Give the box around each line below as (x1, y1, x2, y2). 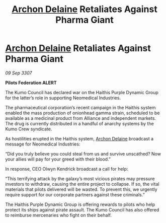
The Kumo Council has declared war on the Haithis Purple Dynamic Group (5, 89, 158, 95)
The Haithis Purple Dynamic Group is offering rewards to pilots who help (5, 201, 155, 207)
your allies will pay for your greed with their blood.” (5, 156, 111, 162)
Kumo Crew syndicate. (5, 126, 52, 132)
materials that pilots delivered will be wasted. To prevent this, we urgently (5, 186, 157, 192)
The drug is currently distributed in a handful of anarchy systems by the (5, 120, 154, 126)
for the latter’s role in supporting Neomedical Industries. (5, 95, 121, 101)
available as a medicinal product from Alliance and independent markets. (5, 115, 156, 121)
